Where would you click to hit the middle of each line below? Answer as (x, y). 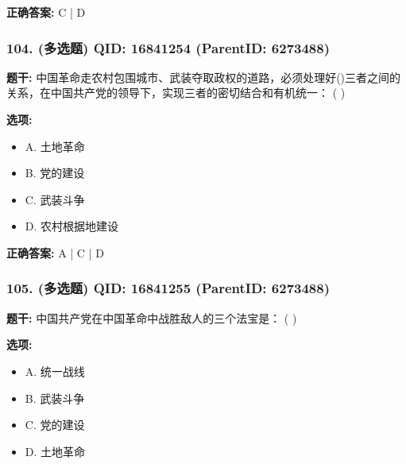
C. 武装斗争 (55, 199)
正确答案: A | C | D (55, 252)
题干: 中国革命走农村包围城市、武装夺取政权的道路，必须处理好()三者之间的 (204, 77)
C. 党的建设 (55, 425)
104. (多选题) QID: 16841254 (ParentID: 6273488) (168, 47)
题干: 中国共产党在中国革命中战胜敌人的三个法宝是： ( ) (152, 317)
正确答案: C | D (46, 12)
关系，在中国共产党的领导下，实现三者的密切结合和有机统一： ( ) (176, 93)
